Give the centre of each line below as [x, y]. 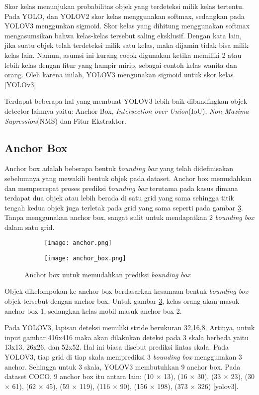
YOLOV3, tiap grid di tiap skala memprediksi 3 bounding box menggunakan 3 [123, 356]
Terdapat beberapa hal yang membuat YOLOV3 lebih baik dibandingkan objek [126, 101]
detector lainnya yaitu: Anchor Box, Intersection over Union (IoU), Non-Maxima [127, 110]
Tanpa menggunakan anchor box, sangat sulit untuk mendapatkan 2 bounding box [129, 217]
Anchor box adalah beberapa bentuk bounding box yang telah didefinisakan [119, 168]
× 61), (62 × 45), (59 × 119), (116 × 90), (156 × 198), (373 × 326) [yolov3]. [122, 386]
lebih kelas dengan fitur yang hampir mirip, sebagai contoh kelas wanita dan [121, 65]
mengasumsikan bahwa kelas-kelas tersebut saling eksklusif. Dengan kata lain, [123, 35]
